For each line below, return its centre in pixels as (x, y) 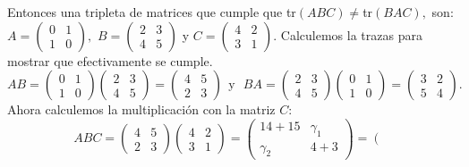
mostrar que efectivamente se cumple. (110, 60)
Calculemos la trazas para (351, 34)
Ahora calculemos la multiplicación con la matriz (141, 109)
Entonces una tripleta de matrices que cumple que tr (152, 12)
